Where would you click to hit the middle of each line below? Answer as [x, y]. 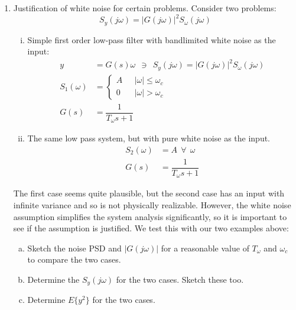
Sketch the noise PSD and [74, 248]
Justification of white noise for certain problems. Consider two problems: [145, 8]
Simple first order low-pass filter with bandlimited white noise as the [152, 39]
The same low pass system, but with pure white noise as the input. [149, 138]
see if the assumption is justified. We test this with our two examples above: [151, 228]
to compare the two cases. [74, 259]
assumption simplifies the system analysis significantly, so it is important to [150, 216]
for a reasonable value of [205, 248]
